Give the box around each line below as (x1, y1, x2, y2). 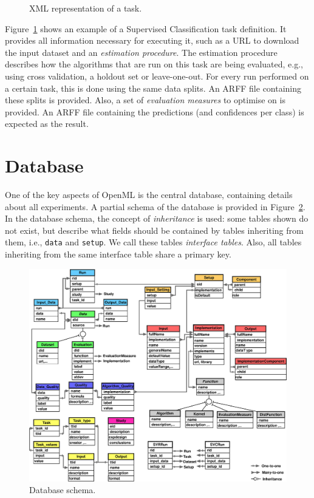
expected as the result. (5, 117, 89, 130)
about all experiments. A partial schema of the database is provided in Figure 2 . (5, 200, 305, 213)
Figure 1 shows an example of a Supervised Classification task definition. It (5, 22, 287, 35)
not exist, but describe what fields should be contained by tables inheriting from (5, 223, 304, 236)
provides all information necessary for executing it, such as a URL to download (5, 34, 299, 47)
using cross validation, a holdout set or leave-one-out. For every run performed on (5, 69, 309, 82)
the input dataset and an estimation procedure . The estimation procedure (5, 46, 278, 58)
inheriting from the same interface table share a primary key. (5, 248, 231, 261)
